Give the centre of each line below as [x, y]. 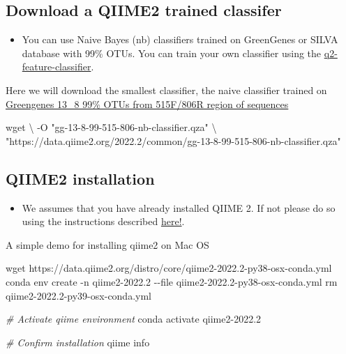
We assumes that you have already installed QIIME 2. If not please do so [179, 207]
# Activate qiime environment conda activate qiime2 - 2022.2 [134, 319]
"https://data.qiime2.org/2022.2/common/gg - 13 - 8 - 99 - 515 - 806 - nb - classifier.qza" [173, 140]
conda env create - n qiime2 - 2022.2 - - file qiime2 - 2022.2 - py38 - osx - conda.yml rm [172, 281]
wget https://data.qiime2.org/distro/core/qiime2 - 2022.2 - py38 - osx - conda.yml [169, 268]
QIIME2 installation [80, 178]
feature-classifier [57, 67]
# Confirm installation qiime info [78, 342]
